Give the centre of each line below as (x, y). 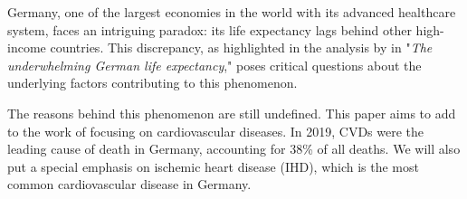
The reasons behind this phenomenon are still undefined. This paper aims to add (232, 113)
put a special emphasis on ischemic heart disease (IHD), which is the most (213, 166)
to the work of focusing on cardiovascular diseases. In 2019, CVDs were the (216, 131)
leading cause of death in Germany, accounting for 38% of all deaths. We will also (234, 149)
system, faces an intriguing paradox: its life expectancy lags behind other (210, 29)
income (27, 47)
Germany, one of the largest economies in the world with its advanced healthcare (232, 12)
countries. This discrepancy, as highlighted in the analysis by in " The (241, 47)
